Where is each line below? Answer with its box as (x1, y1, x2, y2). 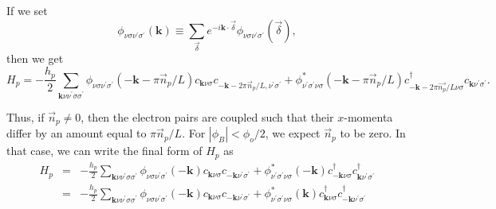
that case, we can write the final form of (6, 142, 203, 159)
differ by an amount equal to (6, 125, 147, 141)
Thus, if (6, 108, 45, 125)
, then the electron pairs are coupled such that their (81, 108, 334, 125)
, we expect (265, 125, 321, 141)
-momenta (344, 108, 393, 125)
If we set (6, 2, 48, 18)
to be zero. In (340, 125, 406, 141)
